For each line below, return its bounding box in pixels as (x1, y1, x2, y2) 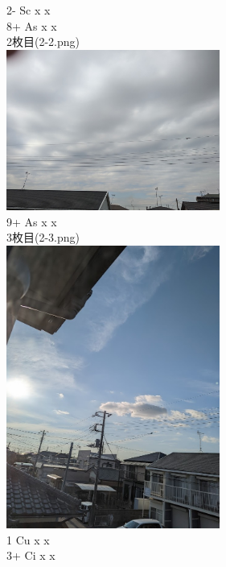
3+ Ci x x (6, 547, 55, 564)
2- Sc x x (6, 2, 51, 18)
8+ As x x (6, 17, 57, 34)
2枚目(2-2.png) (6, 33, 80, 50)
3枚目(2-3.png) (6, 229, 80, 246)
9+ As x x (6, 213, 57, 230)
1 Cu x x (6, 531, 50, 548)
